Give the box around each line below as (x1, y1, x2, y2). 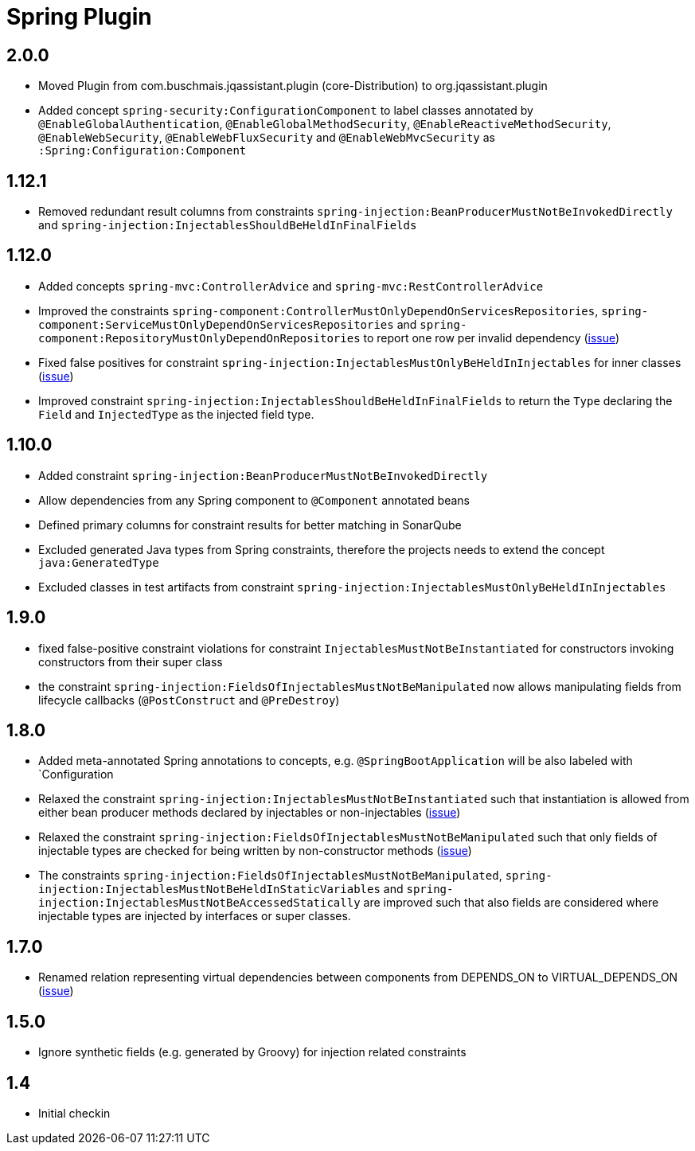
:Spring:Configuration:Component (38, 144, 247, 158)
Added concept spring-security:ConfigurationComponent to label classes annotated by (38, 103, 533, 118)
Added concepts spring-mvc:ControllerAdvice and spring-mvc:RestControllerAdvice (38, 279, 544, 293)
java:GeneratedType (38, 556, 159, 569)
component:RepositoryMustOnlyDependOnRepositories (38, 331, 361, 345)
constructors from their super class (38, 654, 223, 669)
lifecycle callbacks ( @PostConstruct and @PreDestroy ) (38, 693, 340, 707)
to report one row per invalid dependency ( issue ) (363, 330, 620, 345)
